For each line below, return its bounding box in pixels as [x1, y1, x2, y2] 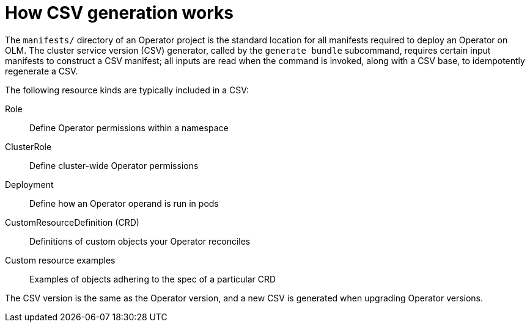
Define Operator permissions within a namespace [29, 122, 229, 133]
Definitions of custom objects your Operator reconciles [29, 235, 251, 246]
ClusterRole [5, 141, 52, 152]
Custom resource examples [5, 254, 116, 265]
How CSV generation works [5, 2, 234, 23]
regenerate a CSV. [5, 65, 78, 76]
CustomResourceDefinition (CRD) [5, 217, 139, 228]
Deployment [5, 179, 54, 190]
